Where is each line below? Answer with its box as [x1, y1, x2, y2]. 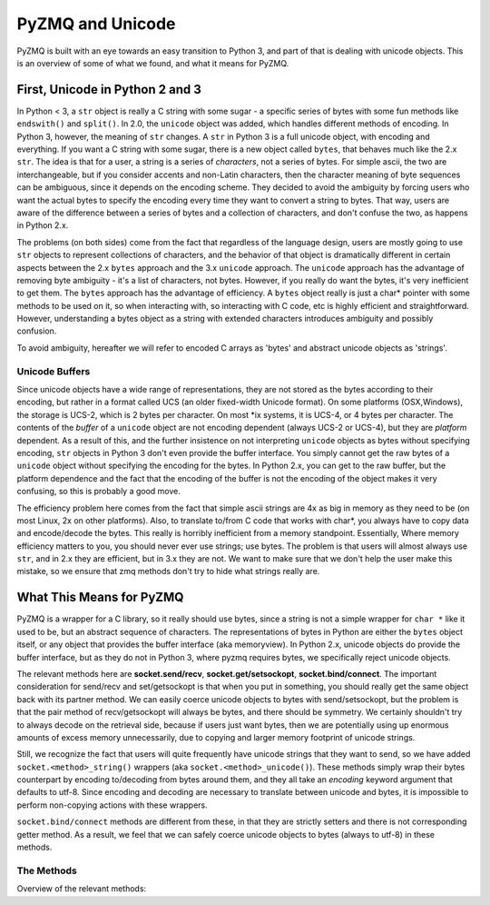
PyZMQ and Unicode [16, 14, 176, 34]
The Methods [16, 864, 77, 877]
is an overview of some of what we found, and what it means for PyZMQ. [16, 57, 289, 68]
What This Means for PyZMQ [16, 590, 184, 605]
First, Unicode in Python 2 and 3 [16, 82, 201, 97]
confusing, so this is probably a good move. [16, 486, 181, 497]
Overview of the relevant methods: [16, 883, 147, 894]
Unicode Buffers [16, 364, 91, 377]
